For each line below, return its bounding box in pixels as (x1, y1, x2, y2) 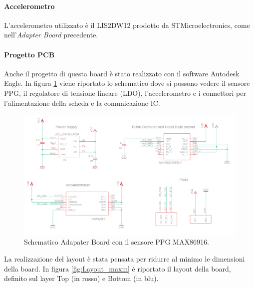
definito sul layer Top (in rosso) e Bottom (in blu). (4, 273, 159, 284)
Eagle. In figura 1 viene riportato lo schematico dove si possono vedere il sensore (4, 78, 250, 88)
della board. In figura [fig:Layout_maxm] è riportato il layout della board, (4, 263, 231, 274)
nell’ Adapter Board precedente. (4, 29, 98, 40)
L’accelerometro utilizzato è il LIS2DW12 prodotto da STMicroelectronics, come (4, 19, 250, 30)
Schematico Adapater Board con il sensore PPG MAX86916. (24, 237, 209, 247)
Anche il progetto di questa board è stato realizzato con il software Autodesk (4, 68, 240, 78)
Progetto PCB (4, 49, 55, 59)
